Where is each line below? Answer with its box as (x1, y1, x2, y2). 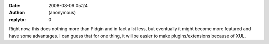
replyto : (9, 16, 26, 22)
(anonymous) (48, 10, 76, 16)
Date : (9, 3, 21, 8)
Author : (9, 10, 26, 16)
